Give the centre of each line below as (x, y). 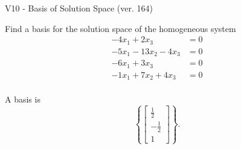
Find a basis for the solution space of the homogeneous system (120, 28)
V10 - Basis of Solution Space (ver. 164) (79, 8)
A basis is (23, 99)
